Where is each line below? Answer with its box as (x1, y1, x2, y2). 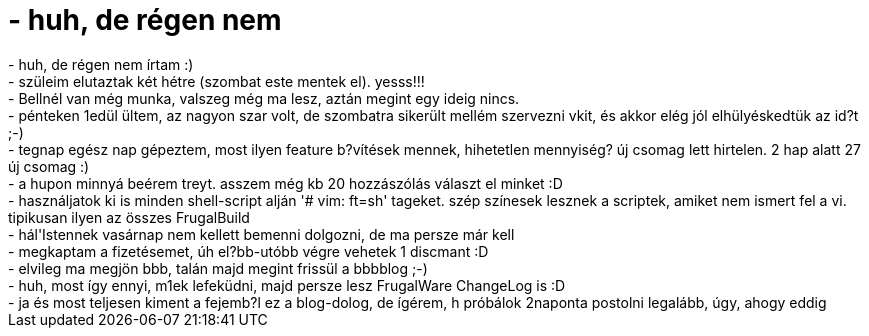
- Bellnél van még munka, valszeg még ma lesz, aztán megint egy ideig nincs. (8, 89, 520, 107)
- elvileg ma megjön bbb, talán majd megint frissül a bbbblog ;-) (8, 259, 428, 277)
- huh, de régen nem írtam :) (8, 55, 194, 73)
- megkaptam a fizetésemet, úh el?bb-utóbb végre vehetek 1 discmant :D (8, 242, 489, 260)
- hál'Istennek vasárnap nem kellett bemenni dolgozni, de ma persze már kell (8, 225, 515, 243)
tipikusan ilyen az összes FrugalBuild (8, 208, 250, 226)
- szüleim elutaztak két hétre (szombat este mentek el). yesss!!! (8, 72, 425, 90)
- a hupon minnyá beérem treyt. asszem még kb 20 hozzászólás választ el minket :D (8, 174, 563, 192)
